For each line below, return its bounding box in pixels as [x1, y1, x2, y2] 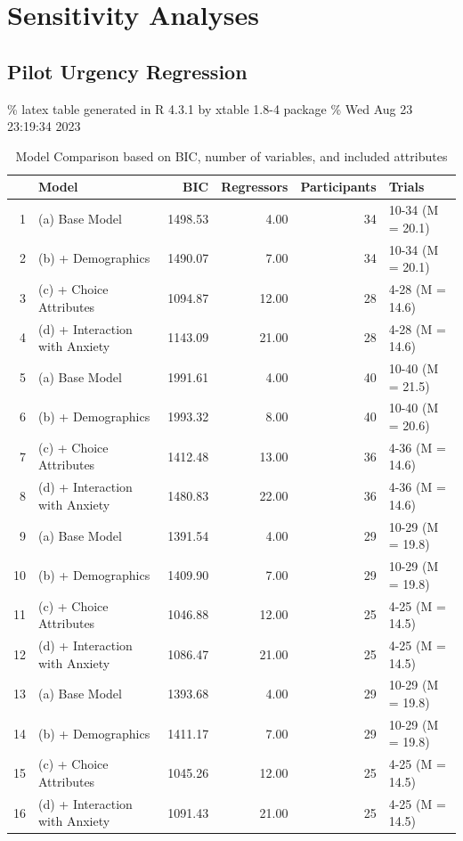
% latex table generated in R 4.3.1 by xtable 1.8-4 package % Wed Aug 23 [7, 99, 413, 118]
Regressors [221, 177, 288, 196]
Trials [388, 177, 425, 196]
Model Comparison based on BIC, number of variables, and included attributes [15, 146, 448, 165]
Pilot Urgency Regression [7, 57, 248, 85]
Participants [300, 177, 377, 196]
